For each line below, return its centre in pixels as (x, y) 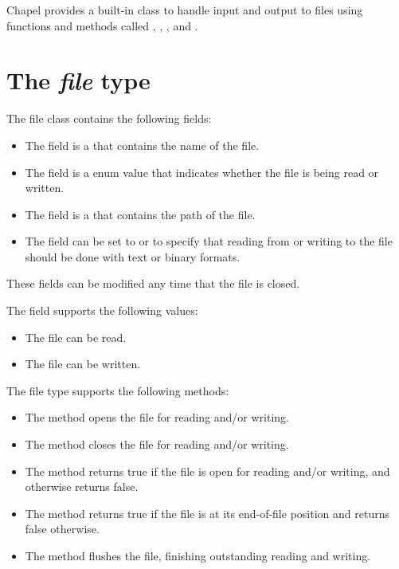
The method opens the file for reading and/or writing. (157, 417)
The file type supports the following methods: (118, 390)
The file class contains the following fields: (109, 118)
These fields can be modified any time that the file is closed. (153, 283)
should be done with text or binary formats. (133, 256)
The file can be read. (76, 337)
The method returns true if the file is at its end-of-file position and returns (207, 513)
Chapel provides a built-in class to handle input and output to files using (185, 10)
